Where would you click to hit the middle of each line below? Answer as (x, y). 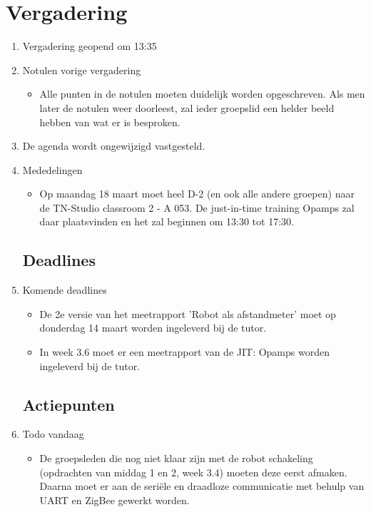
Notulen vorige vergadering (82, 70)
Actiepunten (68, 404)
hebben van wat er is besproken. (110, 122)
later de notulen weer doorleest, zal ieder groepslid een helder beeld (187, 107)
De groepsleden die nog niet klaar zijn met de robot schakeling (176, 458)
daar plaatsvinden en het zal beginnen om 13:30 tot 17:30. (167, 221)
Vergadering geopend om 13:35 (90, 46)
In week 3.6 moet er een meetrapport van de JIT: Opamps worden (184, 352)
